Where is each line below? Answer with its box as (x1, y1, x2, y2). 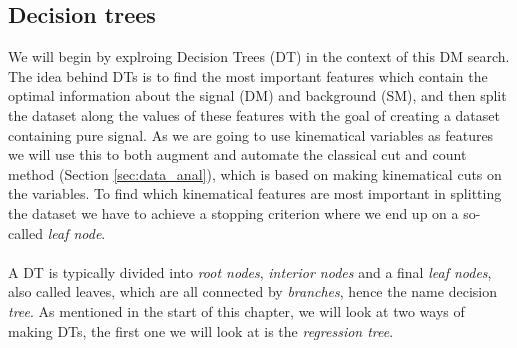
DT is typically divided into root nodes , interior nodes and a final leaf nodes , (23, 261, 492, 282)
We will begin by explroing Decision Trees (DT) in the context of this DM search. (8, 46, 510, 67)
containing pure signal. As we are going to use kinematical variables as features (8, 124, 494, 145)
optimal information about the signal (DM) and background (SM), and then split (8, 85, 507, 106)
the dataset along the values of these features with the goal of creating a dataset (8, 104, 500, 125)
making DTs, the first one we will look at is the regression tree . (8, 320, 394, 341)
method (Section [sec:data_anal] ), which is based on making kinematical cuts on (8, 163, 502, 184)
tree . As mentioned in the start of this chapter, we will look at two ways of (8, 300, 465, 321)
